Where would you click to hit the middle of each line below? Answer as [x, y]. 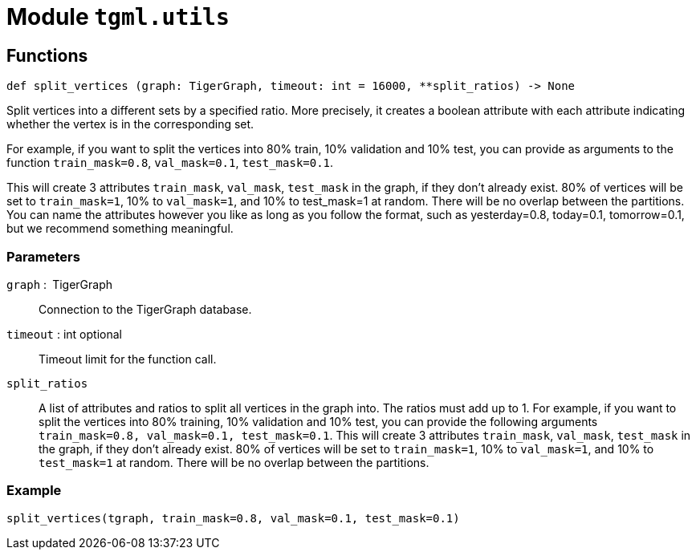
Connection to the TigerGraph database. [145, 309]
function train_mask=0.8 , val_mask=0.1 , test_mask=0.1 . [170, 163]
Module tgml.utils [118, 17]
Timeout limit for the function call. [128, 359]
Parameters [43, 256]
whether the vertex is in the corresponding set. [130, 124]
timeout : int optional [64, 334]
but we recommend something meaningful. [120, 229]
